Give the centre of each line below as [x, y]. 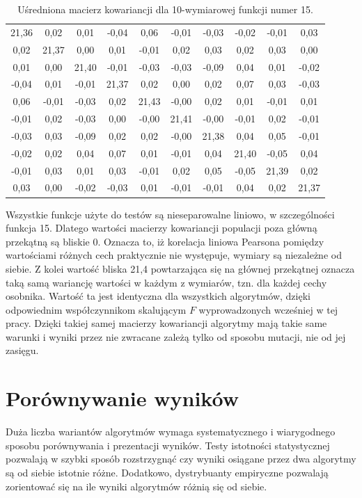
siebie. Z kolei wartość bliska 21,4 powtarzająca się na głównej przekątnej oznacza [180, 268]
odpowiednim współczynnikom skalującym [96, 309]
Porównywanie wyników [122, 398]
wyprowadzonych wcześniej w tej [268, 309]
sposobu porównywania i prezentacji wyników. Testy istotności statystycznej [168, 445]
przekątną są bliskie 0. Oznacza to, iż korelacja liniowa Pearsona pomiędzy [165, 241]
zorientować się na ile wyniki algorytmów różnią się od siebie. [136, 486]
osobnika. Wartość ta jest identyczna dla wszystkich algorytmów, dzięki [158, 296]
